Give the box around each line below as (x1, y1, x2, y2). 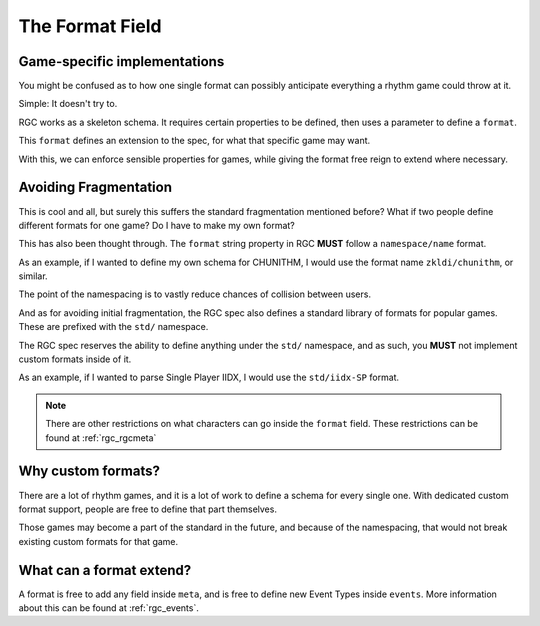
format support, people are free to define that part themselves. (18, 503, 277, 515)
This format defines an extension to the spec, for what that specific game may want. (18, 135, 371, 147)
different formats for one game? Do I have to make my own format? (18, 219, 295, 231)
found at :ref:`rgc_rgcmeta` (45, 431, 157, 444)
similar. (18, 270, 49, 282)
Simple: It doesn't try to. (18, 98, 118, 110)
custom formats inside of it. (18, 353, 132, 365)
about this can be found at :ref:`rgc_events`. (18, 601, 199, 614)
